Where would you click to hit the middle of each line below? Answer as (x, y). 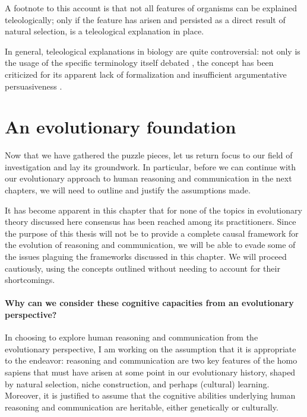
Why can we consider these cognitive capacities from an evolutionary (149, 303)
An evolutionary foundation (121, 127)
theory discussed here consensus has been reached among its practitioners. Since (151, 222)
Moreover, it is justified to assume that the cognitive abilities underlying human (150, 395)
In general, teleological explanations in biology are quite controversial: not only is (153, 51)
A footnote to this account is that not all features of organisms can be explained (151, 8)
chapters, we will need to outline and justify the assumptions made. (128, 190)
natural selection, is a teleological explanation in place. (105, 31)
